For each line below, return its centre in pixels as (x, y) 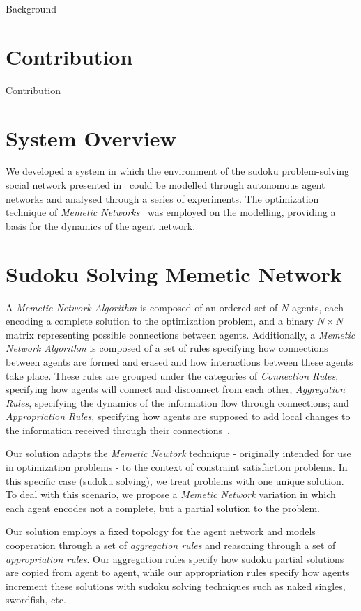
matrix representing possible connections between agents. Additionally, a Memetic (180, 334)
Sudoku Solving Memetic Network (174, 273)
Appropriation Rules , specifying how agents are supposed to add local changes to (178, 416)
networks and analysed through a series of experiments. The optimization (162, 198)
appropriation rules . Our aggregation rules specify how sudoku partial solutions (175, 558)
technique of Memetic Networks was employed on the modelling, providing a (171, 212)
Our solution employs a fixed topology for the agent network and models (161, 531)
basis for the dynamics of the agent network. (101, 225)
